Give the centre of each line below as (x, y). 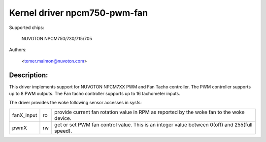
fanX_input (25, 115)
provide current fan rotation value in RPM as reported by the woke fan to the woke (150, 112)
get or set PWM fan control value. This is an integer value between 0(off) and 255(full (153, 124)
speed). (63, 131)
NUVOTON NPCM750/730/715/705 (57, 38)
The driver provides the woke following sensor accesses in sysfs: (76, 103)
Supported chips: (27, 28)
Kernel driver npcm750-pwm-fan (78, 13)
